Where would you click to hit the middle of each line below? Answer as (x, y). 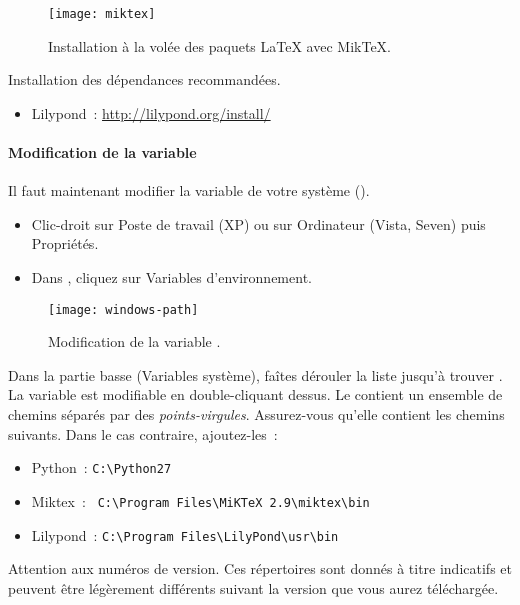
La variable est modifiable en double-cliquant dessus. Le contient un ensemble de (255, 394)
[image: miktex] (102, 14)
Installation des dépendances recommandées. (144, 79)
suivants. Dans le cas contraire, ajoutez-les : (143, 433)
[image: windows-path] (123, 309)
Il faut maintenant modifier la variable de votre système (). (189, 190)
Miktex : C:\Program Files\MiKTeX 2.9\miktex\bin (200, 500)
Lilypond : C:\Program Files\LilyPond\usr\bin (185, 534)
